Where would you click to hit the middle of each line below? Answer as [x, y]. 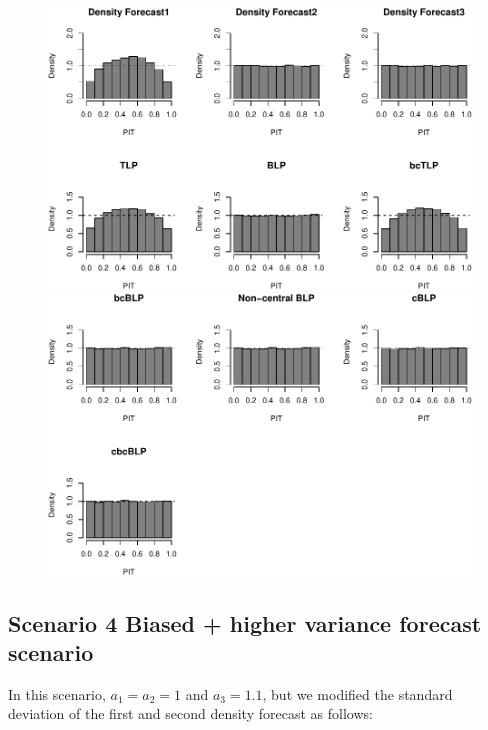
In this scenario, [57, 693]
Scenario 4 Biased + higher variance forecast [245, 622]
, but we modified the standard [357, 693]
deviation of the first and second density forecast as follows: [190, 713]
